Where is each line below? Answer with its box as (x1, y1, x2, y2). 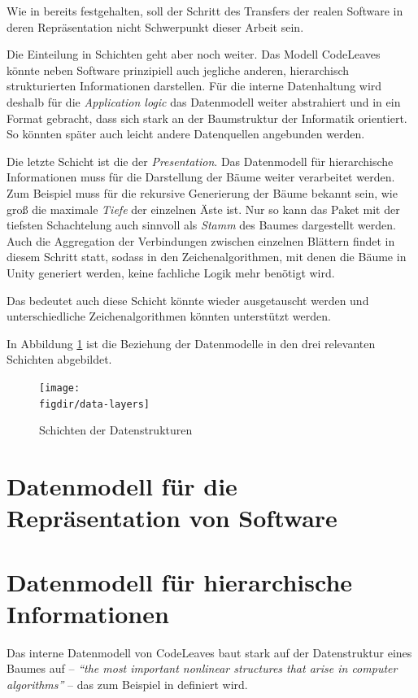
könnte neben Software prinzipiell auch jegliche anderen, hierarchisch (7, 61, 350, 78)
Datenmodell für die (7, 469, 237, 502)
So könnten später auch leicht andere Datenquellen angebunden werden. (7, 125, 365, 142)
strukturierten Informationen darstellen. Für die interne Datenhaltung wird (7, 77, 382, 94)
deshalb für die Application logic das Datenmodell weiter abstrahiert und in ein (7, 93, 401, 110)
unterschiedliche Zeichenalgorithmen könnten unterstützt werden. (7, 308, 331, 325)
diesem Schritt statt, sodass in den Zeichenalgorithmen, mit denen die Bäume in (7, 248, 407, 265)
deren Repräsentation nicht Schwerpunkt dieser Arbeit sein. (7, 18, 304, 35)
